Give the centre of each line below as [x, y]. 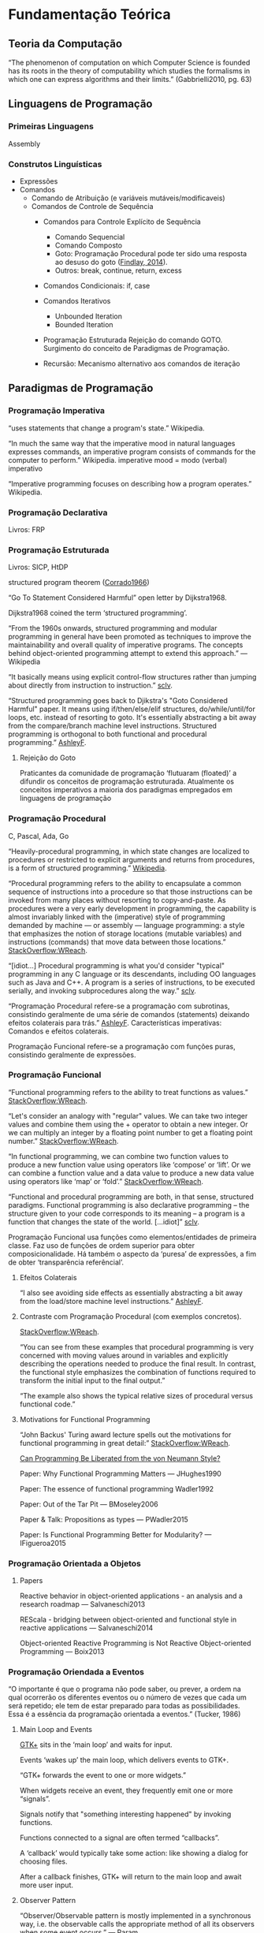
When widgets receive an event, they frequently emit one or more [126, 1790]
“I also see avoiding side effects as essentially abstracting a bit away [131, 1292]
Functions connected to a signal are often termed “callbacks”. [119, 1838]
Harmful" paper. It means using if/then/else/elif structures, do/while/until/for [132, 709]
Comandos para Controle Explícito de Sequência [122, 222]
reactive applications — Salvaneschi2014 [86, 1628]
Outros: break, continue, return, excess [119, 270]
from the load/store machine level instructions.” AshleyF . [111, 1301]
